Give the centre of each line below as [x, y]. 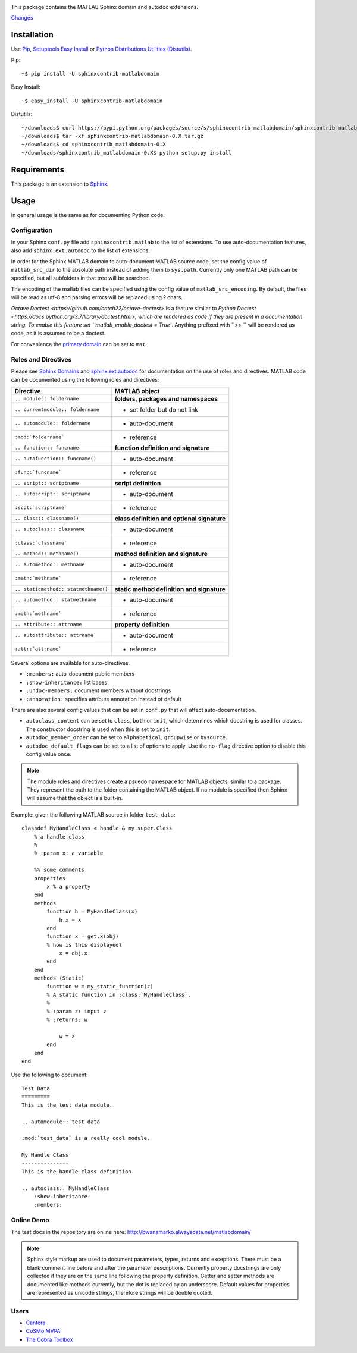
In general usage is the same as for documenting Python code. [88, 215]
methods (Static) [59, 978]
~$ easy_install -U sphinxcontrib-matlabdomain [92, 101]
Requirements [38, 169]
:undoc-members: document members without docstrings [98, 690]
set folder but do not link [164, 409]
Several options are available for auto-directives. [71, 663]
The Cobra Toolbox [50, 1339]
